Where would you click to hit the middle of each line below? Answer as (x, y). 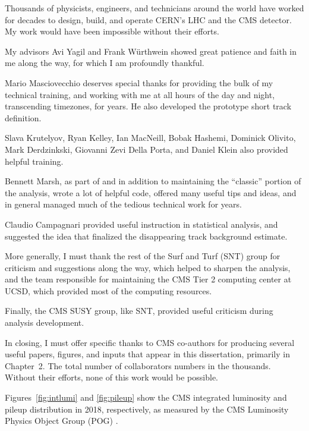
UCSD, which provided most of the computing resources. (108, 290)
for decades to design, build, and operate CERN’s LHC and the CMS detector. (148, 19)
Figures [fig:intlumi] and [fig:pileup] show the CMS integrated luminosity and (146, 397)
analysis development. (45, 323)
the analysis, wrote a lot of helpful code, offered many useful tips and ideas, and (151, 192)
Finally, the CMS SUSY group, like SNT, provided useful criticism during (139, 311)
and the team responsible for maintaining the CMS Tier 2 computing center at (148, 279)
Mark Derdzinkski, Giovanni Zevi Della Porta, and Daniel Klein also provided (146, 149)
